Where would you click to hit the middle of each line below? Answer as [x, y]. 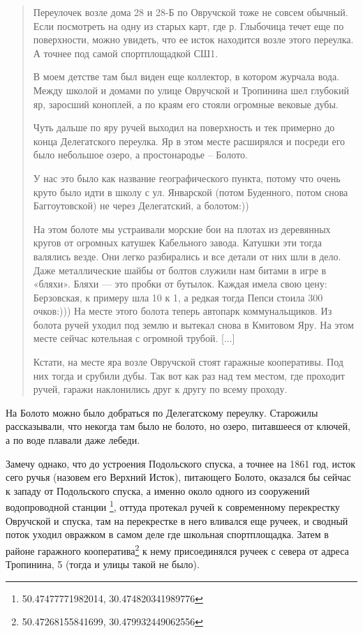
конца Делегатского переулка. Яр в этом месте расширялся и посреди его [189, 141]
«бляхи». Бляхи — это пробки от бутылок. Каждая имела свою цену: [180, 284]
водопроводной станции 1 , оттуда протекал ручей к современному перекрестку [173, 506]
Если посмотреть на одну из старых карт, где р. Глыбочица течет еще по [188, 25]
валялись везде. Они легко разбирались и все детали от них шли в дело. [187, 256]
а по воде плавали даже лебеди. [73, 440]
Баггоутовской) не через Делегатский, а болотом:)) [141, 206]
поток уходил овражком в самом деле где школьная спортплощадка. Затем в [167, 534]
